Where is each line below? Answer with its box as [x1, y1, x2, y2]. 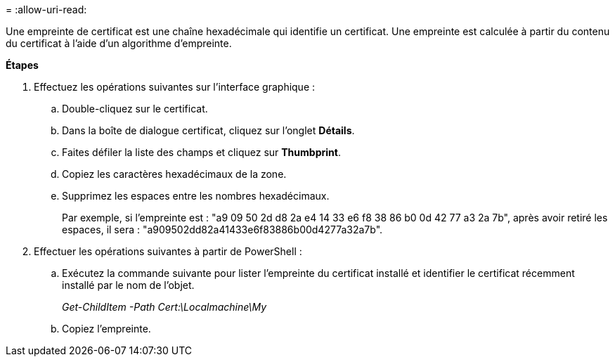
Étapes [6, 59, 39, 71]
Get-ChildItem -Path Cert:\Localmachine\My [62, 301, 267, 313]
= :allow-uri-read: [6, 4, 87, 15]
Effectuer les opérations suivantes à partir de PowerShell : [34, 245, 302, 257]
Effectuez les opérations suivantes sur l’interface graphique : [34, 81, 316, 93]
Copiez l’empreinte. [62, 323, 151, 335]
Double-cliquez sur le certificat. [62, 103, 208, 115]
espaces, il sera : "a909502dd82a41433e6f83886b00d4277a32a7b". [62, 224, 383, 235]
